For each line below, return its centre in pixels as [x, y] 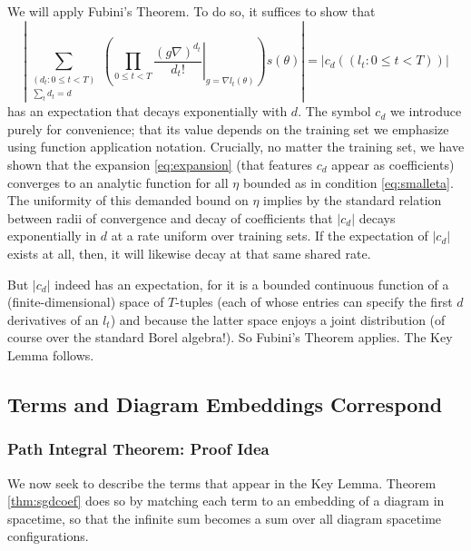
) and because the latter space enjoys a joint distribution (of [278, 319]
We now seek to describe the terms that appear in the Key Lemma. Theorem [222, 482]
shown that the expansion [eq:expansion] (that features [160, 164]
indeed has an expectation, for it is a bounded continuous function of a [252, 284]
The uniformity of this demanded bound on [128, 200]
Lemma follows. [51, 354]
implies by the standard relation [353, 200]
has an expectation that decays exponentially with [147, 111]
